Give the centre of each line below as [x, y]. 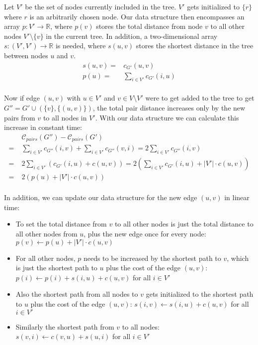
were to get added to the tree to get [200, 98]
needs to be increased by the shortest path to [152, 258]
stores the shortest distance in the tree [195, 46]
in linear [237, 197]
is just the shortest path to [56, 268]
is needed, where [81, 46]
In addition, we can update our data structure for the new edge [101, 197]
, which [238, 258]
